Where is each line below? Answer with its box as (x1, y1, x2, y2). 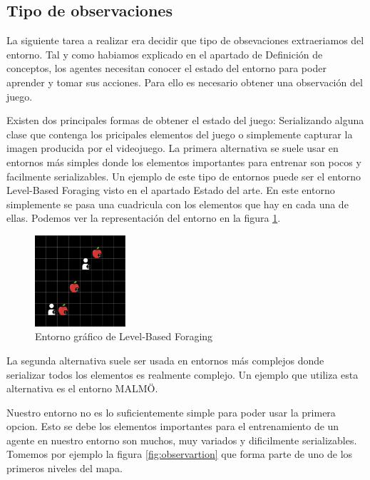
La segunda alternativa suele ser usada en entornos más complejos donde (6, 352, 324, 367)
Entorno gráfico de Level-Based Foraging (35, 329, 213, 344)
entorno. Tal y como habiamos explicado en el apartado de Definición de (6, 46, 323, 61)
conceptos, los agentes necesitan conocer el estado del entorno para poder (6, 61, 327, 76)
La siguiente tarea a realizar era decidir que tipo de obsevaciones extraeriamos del (6, 33, 364, 48)
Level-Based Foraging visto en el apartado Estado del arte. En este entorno (6, 183, 335, 198)
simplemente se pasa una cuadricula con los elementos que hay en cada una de (6, 196, 349, 211)
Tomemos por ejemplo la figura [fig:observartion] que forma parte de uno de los (6, 446, 353, 461)
